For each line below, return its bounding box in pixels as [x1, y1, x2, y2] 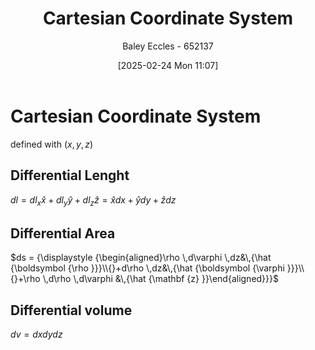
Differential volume [10, 302, 133, 319]
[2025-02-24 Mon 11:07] [117, 59, 219, 71]
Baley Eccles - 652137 [122, 40, 214, 52]
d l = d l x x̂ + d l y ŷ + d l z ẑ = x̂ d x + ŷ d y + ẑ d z [10, 193, 177, 208]
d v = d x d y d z [10, 328, 63, 340]
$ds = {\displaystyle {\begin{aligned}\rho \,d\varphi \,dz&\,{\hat [10, 252, 272, 264]
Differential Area [10, 225, 116, 242]
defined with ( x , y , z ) [10, 138, 94, 150]
